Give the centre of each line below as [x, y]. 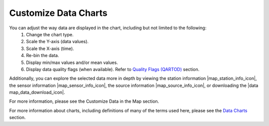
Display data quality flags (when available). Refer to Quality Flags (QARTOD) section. [113, 69]
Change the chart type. [50, 34]
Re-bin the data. [43, 56]
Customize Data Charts [58, 13]
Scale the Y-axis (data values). [58, 42]
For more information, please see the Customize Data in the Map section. [84, 101]
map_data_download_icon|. [37, 92]
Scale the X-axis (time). [50, 48]
